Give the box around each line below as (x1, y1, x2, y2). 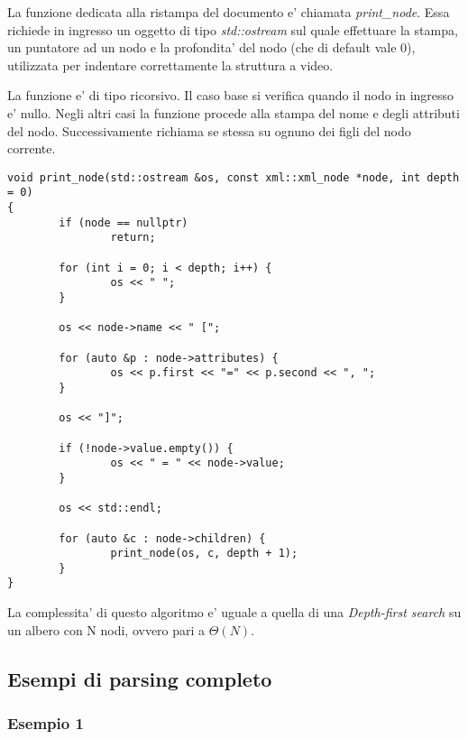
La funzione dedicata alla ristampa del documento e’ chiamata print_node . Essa (7, 3, 450, 21)
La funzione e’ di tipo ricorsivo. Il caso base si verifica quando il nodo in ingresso (7, 86, 454, 105)
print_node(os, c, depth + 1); (110, 547, 298, 560)
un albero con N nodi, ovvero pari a (7, 620, 206, 639)
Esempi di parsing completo (7, 664, 272, 692)
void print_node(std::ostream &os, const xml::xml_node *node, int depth (7, 171, 460, 184)
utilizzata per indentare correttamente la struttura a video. (7, 55, 334, 74)
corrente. (7, 139, 56, 158)
